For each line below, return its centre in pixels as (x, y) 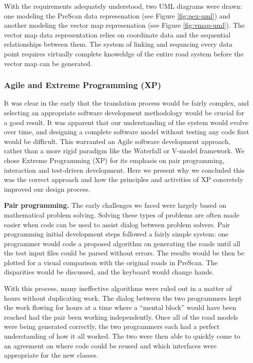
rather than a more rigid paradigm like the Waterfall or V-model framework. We (124, 151)
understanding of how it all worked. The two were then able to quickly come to (122, 336)
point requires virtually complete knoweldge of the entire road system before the (124, 53)
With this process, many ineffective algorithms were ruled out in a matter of (118, 288)
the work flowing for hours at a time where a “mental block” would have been (120, 307)
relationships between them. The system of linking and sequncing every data (118, 44)
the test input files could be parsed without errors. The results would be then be (124, 253)
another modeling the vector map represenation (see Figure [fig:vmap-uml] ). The (125, 25)
